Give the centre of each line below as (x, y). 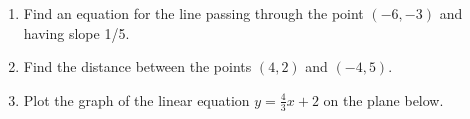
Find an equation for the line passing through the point (193, 13)
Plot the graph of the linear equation (136, 99)
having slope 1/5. (76, 32)
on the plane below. (383, 99)
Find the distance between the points (137, 66)
